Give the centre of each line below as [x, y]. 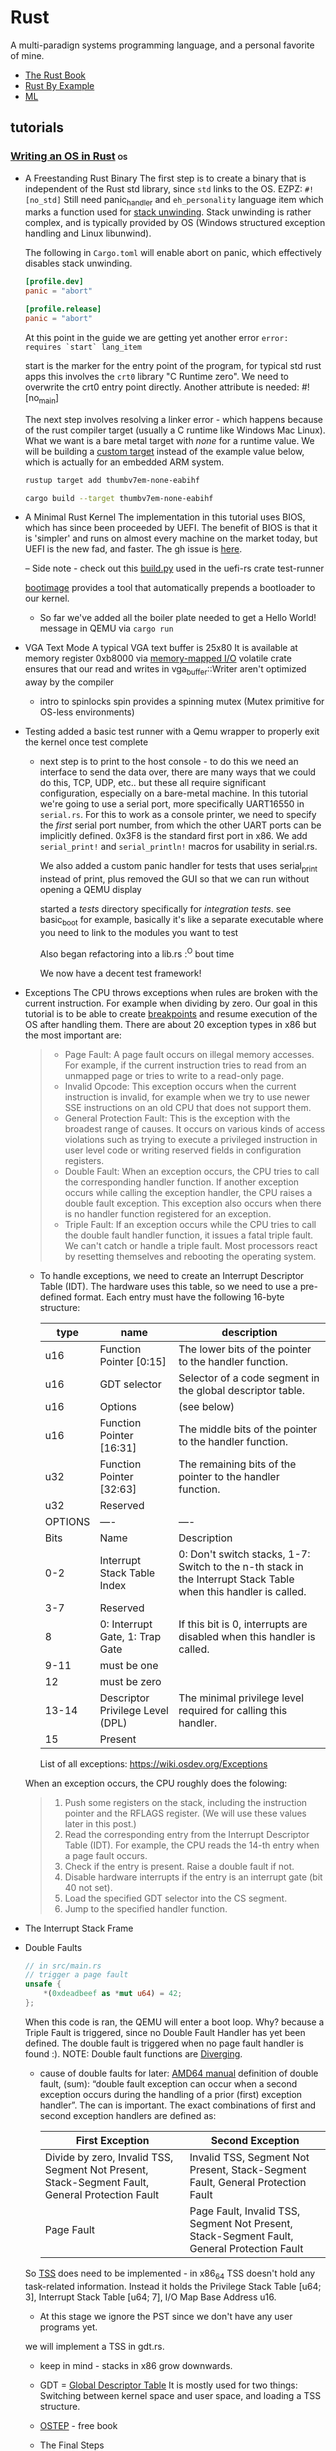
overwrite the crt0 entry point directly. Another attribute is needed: [162, 387]
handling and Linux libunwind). [88, 233]
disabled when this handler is [247, 1636]
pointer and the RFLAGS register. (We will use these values [185, 1813]
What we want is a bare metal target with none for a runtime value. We [169, 440]
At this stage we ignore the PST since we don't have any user [166, 2316]
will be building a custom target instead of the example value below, [164, 451]
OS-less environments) [87, 712]
